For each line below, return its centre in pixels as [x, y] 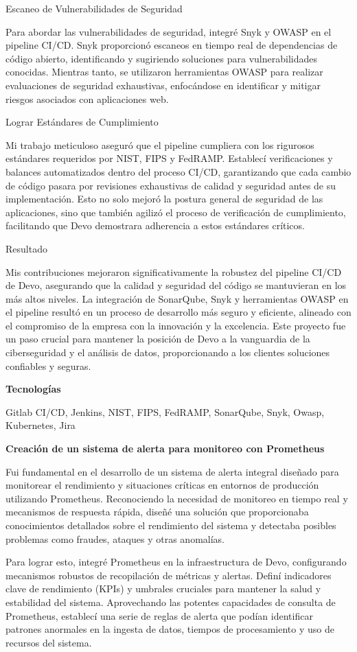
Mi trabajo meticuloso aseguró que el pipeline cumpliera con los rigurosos [160, 144]
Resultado [26, 248]
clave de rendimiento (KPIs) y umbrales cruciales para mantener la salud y [163, 589]
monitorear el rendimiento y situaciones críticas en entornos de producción [162, 485]
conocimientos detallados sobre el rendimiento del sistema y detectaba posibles [171, 525]
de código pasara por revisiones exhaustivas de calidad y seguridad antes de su [171, 185]
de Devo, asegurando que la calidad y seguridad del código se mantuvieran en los [176, 285]
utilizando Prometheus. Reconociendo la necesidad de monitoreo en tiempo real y [177, 498]
